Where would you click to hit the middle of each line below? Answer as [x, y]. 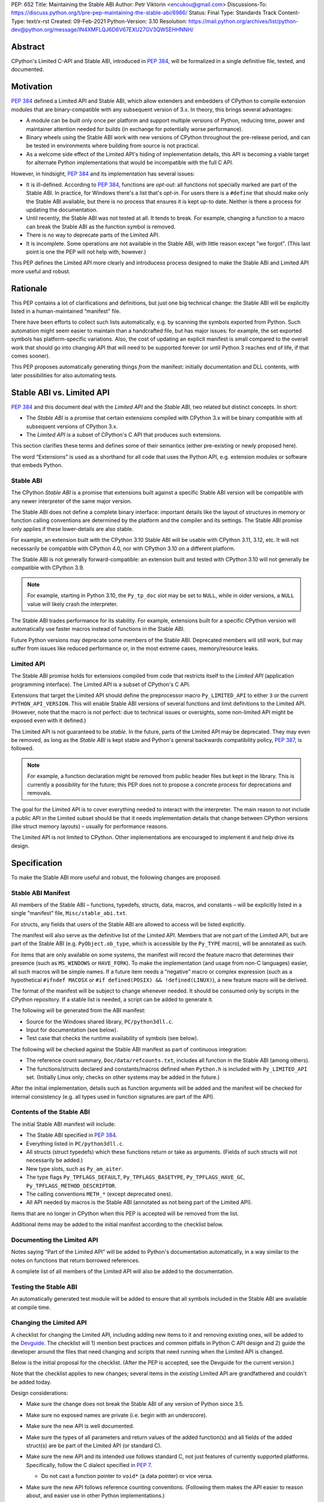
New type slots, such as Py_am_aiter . [75, 1169]
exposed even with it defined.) [49, 720]
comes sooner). [31, 356]
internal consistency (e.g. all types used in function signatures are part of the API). [113, 1096]
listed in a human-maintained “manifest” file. [66, 311]
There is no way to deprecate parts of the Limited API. [93, 235]
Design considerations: [40, 1393]
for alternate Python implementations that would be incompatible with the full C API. [130, 163]
